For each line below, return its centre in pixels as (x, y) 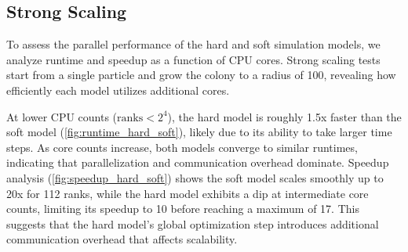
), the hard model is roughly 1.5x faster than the (284, 116)
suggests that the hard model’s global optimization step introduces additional (193, 223)
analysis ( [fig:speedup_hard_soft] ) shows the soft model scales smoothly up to (195, 177)
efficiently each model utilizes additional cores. (118, 90)
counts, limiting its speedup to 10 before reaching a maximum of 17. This (183, 209)
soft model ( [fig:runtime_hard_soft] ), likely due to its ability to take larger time (199, 132)
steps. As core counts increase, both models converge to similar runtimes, (182, 147)
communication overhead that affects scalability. (122, 239)
